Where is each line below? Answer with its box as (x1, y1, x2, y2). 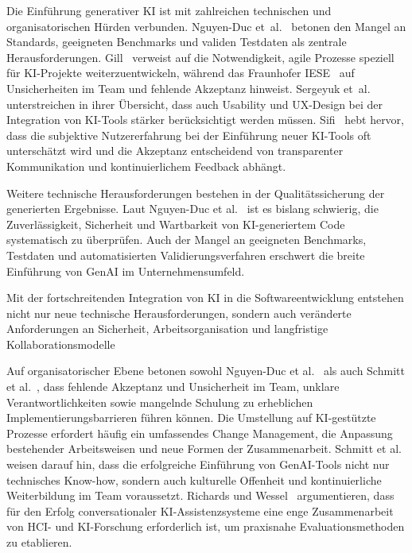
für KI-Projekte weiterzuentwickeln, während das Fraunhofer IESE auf (6, 64, 355, 81)
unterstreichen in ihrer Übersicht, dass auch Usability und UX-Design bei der (6, 95, 383, 112)
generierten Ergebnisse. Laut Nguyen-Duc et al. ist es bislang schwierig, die (6, 200, 379, 217)
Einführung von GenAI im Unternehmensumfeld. (6, 262, 245, 279)
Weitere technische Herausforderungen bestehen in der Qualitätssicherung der (6, 184, 385, 201)
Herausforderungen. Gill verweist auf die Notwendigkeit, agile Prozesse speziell (6, 48, 395, 65)
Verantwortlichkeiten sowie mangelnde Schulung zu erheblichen (6, 393, 313, 410)
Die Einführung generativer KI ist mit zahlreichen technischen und (6, 2, 332, 18)
